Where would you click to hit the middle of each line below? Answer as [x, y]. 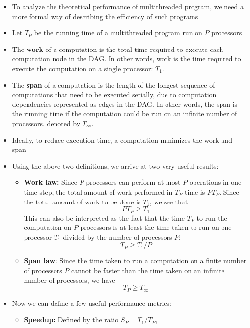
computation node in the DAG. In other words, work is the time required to [126, 59]
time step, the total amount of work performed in [98, 191]
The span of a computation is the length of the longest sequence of [113, 85]
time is [195, 191]
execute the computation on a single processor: [83, 68]
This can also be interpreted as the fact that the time [104, 217]
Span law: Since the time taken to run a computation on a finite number [135, 261]
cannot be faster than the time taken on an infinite [148, 270]
